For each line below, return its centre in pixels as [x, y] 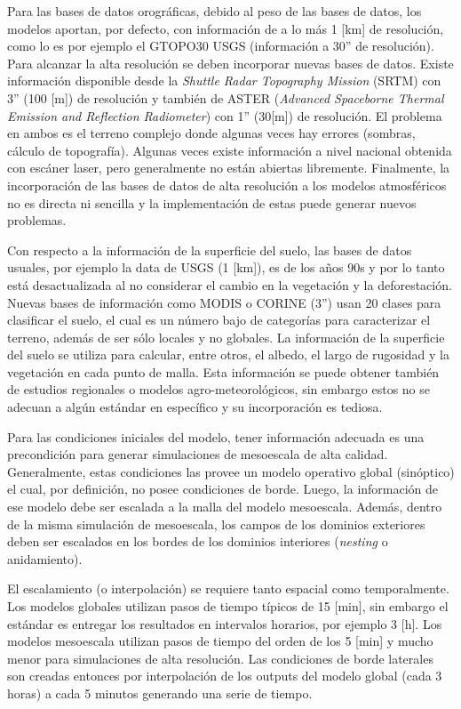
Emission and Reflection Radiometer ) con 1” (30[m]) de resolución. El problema [225, 115]
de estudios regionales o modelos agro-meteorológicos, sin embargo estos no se [219, 389]
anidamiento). [45, 558]
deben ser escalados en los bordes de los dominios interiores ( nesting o [198, 541]
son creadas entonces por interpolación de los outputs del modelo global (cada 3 [225, 676]
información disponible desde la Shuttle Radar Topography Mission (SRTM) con [224, 81]
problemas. [37, 220]
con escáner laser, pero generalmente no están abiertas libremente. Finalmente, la [229, 168]
